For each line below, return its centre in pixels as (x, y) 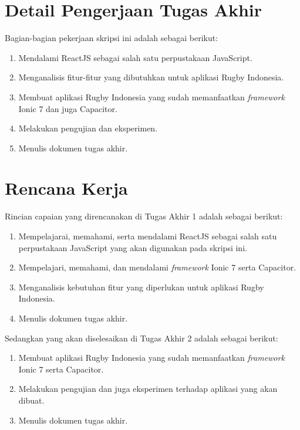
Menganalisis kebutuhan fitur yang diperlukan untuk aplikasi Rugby (141, 287)
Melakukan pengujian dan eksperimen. (88, 128)
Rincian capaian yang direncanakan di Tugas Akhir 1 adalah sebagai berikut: (144, 216)
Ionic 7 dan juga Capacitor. (68, 108)
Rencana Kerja (66, 188)
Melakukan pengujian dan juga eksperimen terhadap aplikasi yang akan (148, 389)
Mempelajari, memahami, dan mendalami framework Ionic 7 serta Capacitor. (157, 267)
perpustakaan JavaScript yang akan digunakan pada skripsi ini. (133, 247)
